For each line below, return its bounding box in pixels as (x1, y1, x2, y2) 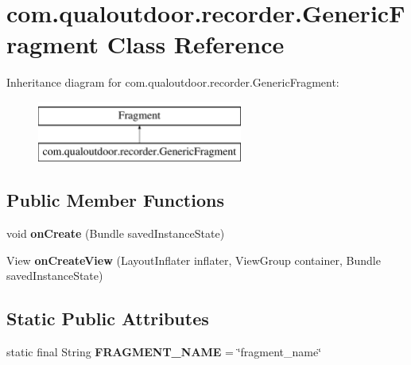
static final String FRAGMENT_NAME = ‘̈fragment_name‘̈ (6, 344, 322, 360)
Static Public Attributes (6, 306, 209, 331)
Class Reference (107, 28, 285, 60)
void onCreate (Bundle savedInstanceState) (6, 225, 225, 242)
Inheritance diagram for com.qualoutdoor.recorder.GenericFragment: (6, 74, 339, 91)
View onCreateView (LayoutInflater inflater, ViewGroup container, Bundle (6, 251, 381, 268)
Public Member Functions (6, 188, 224, 212)
